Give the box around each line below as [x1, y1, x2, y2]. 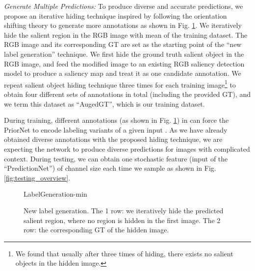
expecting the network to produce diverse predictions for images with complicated [4, 143, 250, 154]
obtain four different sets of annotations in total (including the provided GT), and [4, 89, 251, 99]
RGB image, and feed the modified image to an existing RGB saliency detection [4, 58, 245, 68]
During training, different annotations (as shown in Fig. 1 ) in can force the [4, 115, 229, 125]
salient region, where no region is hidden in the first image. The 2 [24, 215, 221, 225]
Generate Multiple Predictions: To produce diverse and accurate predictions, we [4, 1, 243, 11]
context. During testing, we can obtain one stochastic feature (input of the [4, 153, 228, 163]
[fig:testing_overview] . [4, 172, 71, 182]
